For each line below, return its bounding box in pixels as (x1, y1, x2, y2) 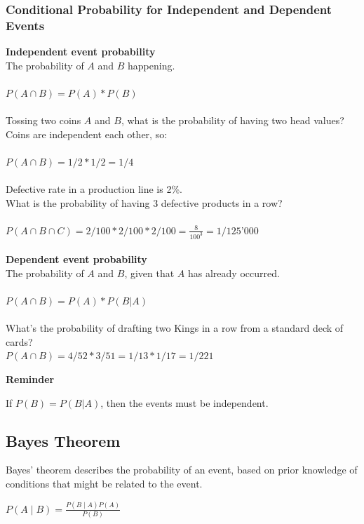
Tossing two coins (6, 113, 81, 128)
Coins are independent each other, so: (6, 126, 168, 141)
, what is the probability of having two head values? (121, 113, 344, 128)
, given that (124, 265, 175, 280)
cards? (6, 334, 33, 349)
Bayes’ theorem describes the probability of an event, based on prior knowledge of (6, 462, 358, 477)
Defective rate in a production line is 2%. (6, 182, 182, 196)
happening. (128, 58, 175, 72)
